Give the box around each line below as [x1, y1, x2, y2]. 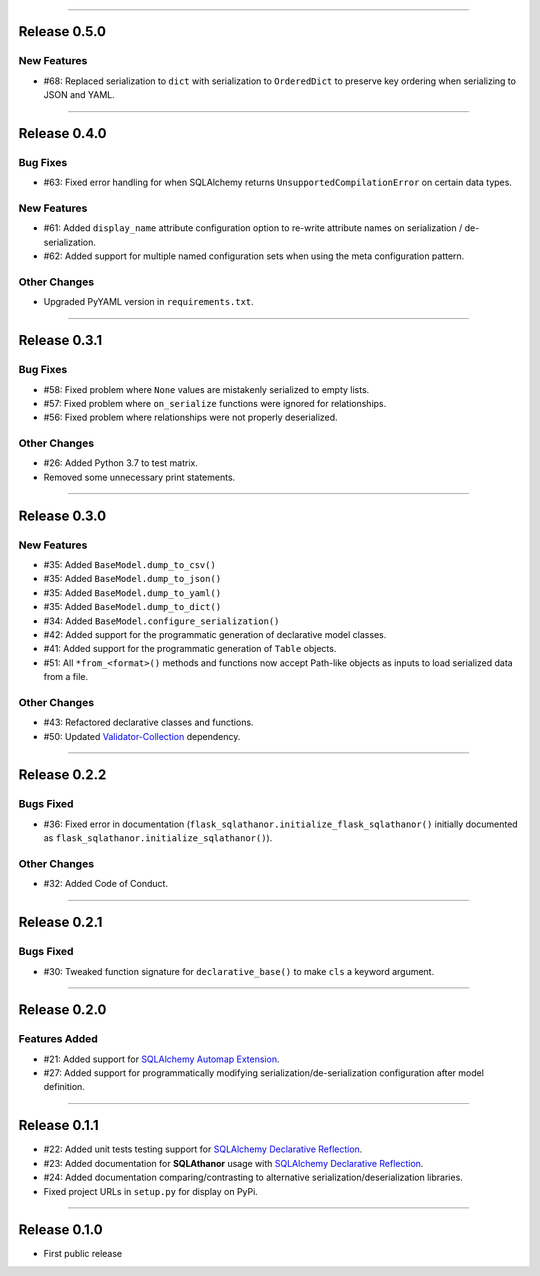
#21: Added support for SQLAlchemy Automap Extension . [43, 1053, 280, 1065]
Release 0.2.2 [18, 766, 107, 784]
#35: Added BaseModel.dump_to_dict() [43, 601, 222, 613]
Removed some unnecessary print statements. [43, 471, 236, 483]
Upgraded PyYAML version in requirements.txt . [43, 296, 254, 308]
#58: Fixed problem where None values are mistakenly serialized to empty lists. [43, 383, 370, 395]
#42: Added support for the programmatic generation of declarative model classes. [43, 628, 387, 640]
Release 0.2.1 [18, 914, 103, 931]
